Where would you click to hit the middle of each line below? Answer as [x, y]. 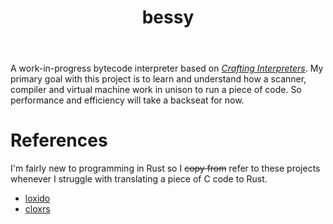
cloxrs [37, 209]
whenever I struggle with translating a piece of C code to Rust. [139, 179]
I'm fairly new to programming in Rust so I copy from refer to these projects [165, 168]
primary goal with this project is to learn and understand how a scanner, [158, 79]
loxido [37, 198]
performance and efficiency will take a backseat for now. [127, 100]
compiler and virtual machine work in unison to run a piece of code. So [156, 90]
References [59, 140]
